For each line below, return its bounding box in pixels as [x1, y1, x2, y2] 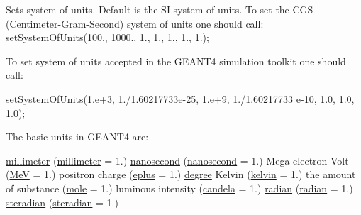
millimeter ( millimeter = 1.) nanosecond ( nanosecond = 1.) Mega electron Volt [6, 153, 349, 167]
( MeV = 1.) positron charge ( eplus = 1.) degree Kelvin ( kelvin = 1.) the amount [6, 167, 356, 182]
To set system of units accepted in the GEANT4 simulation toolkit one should [6, 53, 346, 68]
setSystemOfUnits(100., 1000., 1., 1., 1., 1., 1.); [6, 30, 209, 45]
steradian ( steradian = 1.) [6, 194, 118, 209]
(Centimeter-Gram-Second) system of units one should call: [6, 16, 264, 31]
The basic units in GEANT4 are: [6, 129, 149, 144]
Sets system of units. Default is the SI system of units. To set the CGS [6, 2, 313, 16]
